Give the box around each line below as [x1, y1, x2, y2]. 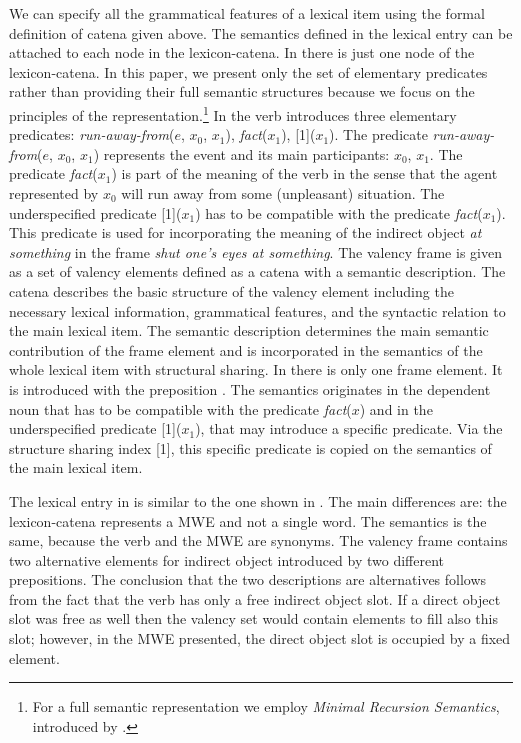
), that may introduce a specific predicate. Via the [195, 418, 503, 439]
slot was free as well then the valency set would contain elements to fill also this [9, 608, 498, 629]
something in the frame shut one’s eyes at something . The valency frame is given [9, 241, 502, 262]
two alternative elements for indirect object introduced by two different [9, 549, 445, 570]
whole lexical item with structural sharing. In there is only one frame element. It [9, 359, 503, 380]
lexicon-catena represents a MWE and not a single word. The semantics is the [9, 510, 487, 531]
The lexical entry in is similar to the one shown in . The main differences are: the [9, 490, 507, 511]
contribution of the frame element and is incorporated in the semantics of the [9, 339, 483, 360]
